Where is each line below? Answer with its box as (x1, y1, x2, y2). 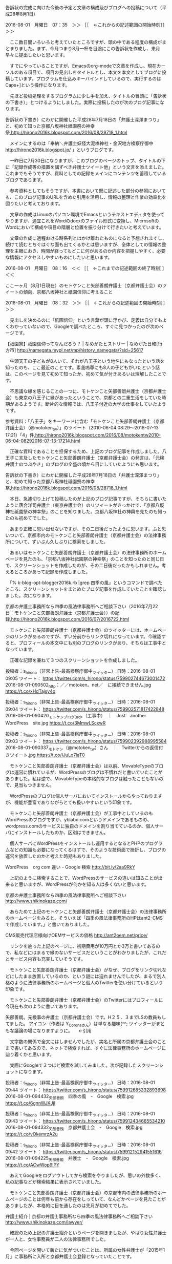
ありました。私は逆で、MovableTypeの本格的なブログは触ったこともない (5, 775, 159, 781)
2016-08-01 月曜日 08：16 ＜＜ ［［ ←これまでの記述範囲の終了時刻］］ (5, 265, 167, 271)
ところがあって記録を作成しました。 (14, 568, 91, 575)
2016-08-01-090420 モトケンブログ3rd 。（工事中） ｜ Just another (5, 713, 147, 720)
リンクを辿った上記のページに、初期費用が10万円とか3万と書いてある (9, 943, 156, 949)
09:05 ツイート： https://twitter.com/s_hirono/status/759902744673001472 (5, 675, 165, 681)
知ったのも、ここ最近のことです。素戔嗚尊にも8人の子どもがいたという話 (5, 364, 160, 370)
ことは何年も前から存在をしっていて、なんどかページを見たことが (27, 1196, 166, 1203)
